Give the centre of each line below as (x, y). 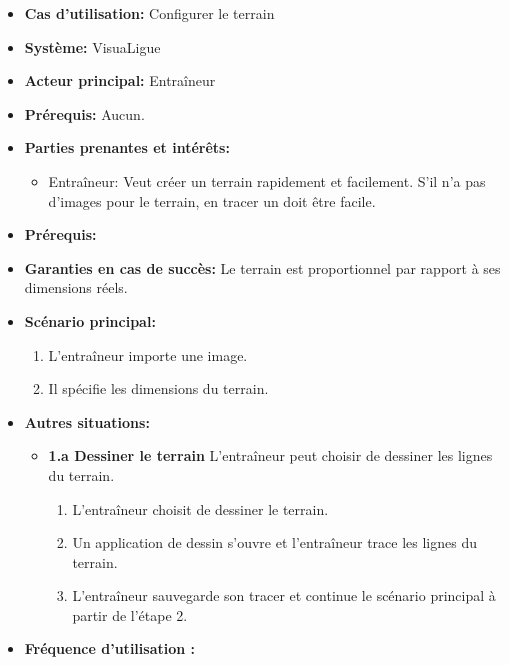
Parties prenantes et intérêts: (127, 147)
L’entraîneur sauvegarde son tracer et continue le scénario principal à (284, 595)
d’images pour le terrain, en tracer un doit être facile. (212, 200)
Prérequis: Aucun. (84, 113)
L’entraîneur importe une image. (148, 354)
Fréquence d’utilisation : (110, 648)
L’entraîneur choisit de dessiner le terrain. (200, 508)
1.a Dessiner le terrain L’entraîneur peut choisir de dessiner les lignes (270, 455)
